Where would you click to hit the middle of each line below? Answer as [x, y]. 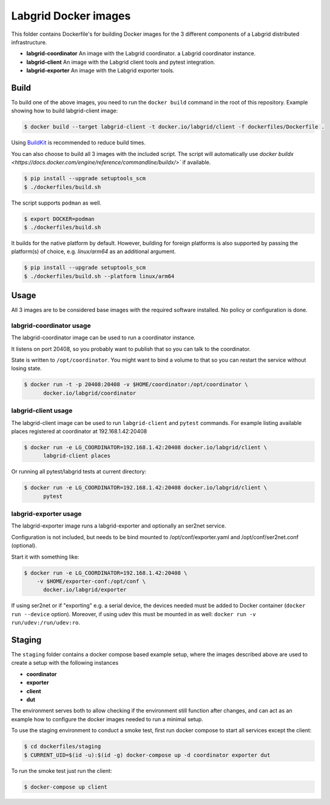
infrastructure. [29, 42]
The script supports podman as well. [56, 203]
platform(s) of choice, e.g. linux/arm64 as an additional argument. [93, 251]
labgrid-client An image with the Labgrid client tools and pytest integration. [121, 62]
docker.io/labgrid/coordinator [90, 393]
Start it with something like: [45, 557]
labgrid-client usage [42, 411]
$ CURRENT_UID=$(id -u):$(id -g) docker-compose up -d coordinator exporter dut [147, 755]
